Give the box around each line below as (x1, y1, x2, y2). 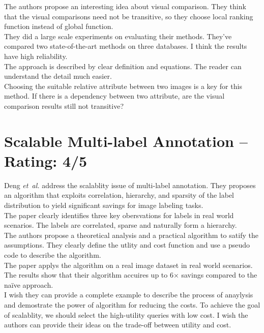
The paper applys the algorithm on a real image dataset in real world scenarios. (4, 259, 253, 270)
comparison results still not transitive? (4, 100, 124, 111)
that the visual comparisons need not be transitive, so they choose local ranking (4, 11, 253, 21)
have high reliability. (4, 50, 68, 61)
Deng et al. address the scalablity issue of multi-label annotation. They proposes (4, 179, 256, 190)
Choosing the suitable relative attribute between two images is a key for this (4, 80, 242, 91)
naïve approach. (4, 279, 53, 290)
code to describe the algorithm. (4, 250, 101, 260)
